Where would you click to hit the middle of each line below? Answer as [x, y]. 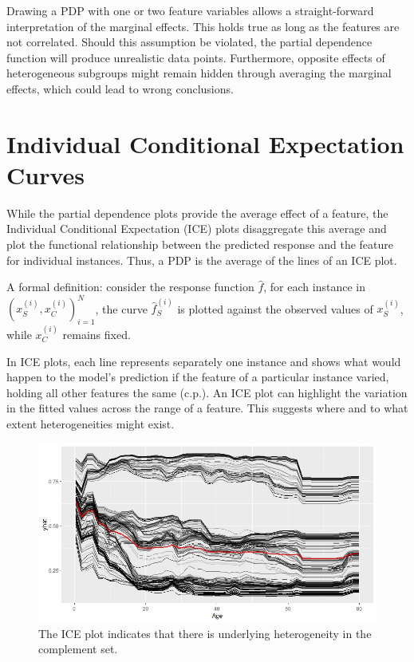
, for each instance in [314, 287]
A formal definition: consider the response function [130, 287]
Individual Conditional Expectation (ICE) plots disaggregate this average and [197, 229]
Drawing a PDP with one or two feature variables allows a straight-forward [190, 10]
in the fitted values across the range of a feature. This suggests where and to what [207, 408]
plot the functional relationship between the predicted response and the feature [200, 244]
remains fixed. [97, 334]
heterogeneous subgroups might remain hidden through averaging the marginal [199, 73]
